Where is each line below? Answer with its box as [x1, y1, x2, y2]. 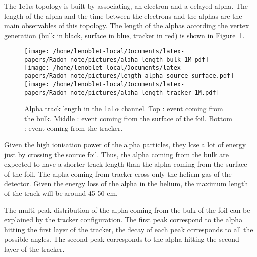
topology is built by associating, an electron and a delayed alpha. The [35, 1, 248, 11]
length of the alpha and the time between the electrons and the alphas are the [4, 10, 242, 21]
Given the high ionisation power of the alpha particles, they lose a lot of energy [4, 139, 246, 150]
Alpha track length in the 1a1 [24, 103, 115, 114]
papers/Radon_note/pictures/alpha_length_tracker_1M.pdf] [24, 89, 220, 96]
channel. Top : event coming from [121, 103, 223, 114]
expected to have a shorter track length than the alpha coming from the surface [4, 159, 247, 169]
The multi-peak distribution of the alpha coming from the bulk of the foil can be [4, 204, 250, 215]
